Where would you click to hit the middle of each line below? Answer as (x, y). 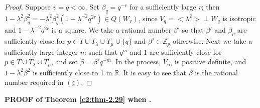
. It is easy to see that (152, 72)
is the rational (216, 72)
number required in (34, 82)
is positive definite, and (211, 62)
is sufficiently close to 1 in (73, 72)
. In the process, (136, 62)
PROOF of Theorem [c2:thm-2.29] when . (78, 99)
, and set (64, 62)
